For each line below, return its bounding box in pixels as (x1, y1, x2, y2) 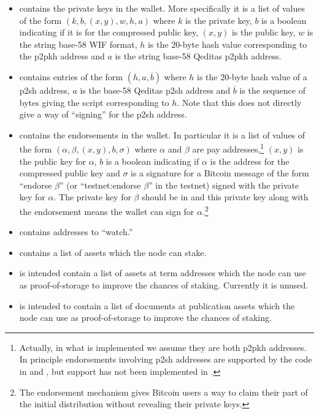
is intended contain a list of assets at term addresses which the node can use (19, 266, 306, 279)
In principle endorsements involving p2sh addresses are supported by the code (19, 353, 312, 366)
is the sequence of (239, 83, 306, 96)
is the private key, (185, 13, 252, 26)
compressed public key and (19, 167, 120, 179)
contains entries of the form (19, 70, 123, 83)
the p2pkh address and (19, 50, 105, 62)
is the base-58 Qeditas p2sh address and (80, 83, 231, 96)
